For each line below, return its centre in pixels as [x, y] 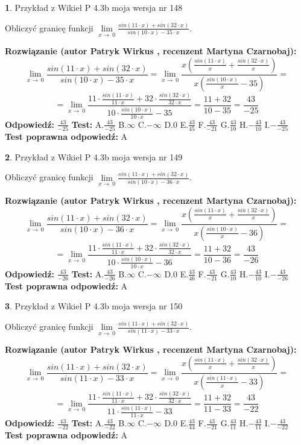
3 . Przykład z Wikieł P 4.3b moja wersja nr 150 [94, 306]
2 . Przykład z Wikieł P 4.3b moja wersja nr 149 [94, 156]
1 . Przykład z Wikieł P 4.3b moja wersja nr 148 [94, 7]
